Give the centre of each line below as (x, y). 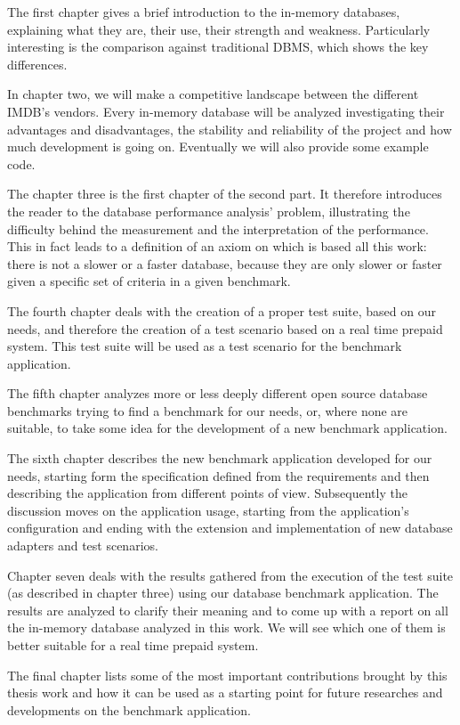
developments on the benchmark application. (129, 709)
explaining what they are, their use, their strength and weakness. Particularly (219, 29)
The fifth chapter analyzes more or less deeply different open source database (218, 393)
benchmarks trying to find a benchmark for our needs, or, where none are (208, 410)
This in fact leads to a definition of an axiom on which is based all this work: (217, 246)
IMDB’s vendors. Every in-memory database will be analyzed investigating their (226, 111)
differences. (37, 64)
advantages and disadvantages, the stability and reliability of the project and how (230, 129)
